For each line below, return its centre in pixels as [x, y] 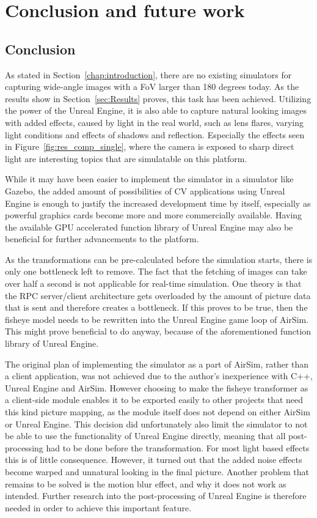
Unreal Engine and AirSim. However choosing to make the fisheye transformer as [157, 387]
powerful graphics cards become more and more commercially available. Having [154, 215]
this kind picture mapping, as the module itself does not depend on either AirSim [158, 412]
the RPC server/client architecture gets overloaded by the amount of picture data [158, 295]
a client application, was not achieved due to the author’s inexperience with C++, [159, 376]
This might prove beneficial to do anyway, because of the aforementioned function [158, 331]
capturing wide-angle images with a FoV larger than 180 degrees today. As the [152, 87]
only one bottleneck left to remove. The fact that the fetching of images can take [156, 271]
